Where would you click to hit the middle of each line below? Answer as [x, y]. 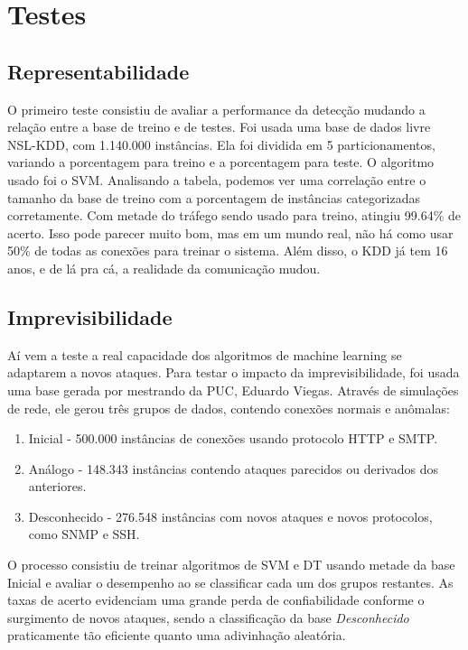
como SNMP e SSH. [84, 534]
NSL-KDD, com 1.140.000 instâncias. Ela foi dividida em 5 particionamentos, [221, 144]
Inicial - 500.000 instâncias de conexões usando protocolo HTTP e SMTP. [233, 438]
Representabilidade [98, 71]
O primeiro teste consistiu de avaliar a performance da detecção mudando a [216, 109]
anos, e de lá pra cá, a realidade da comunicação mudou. [164, 268]
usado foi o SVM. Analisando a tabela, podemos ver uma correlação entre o [217, 179]
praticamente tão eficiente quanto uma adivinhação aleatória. [177, 635]
